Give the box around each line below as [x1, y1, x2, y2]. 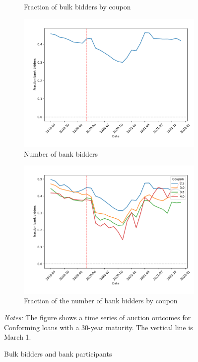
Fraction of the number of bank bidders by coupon [24, 295, 178, 306]
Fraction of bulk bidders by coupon [24, 1, 131, 11]
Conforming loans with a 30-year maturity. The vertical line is [4, 322, 193, 332]
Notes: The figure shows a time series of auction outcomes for [4, 312, 191, 322]
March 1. [4, 332, 31, 342]
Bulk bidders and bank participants [4, 348, 112, 359]
